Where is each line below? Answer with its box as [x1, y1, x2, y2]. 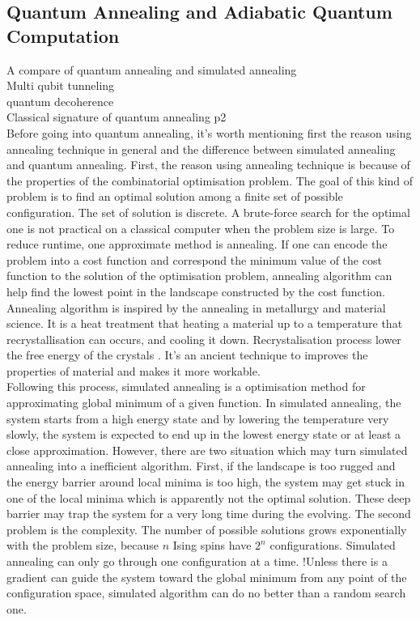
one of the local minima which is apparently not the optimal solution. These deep [6, 489, 411, 506]
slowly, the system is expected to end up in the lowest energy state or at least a [6, 426, 401, 443]
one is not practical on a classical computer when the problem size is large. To [6, 219, 395, 236]
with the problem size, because [6, 537, 159, 554]
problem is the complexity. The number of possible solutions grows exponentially [6, 520, 407, 537]
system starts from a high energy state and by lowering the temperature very [6, 410, 389, 427]
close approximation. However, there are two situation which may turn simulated [6, 441, 408, 458]
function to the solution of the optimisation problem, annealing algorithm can [6, 267, 392, 284]
